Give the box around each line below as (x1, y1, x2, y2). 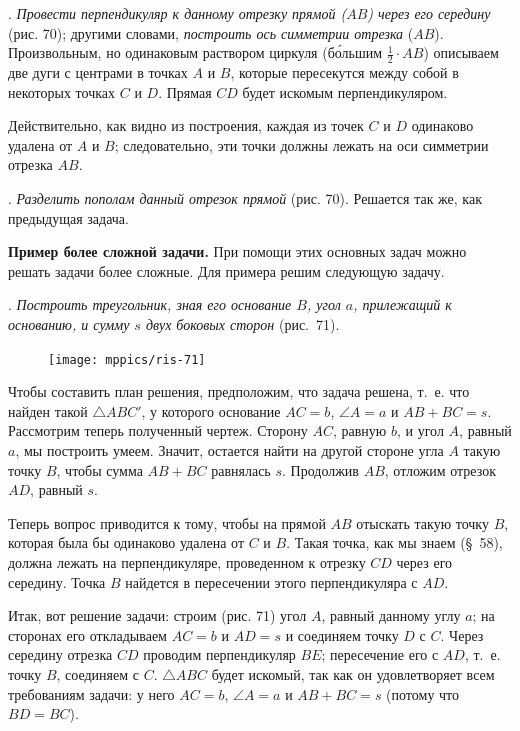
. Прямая (158, 81, 212, 102)
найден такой (8, 400, 88, 421)
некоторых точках (8, 81, 116, 102)
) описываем (423, 42, 499, 63)
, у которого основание (141, 400, 281, 421)
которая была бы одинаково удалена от (8, 532, 245, 553)
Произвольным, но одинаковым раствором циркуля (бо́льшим (8, 42, 383, 63)
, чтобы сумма (56, 459, 143, 480)
